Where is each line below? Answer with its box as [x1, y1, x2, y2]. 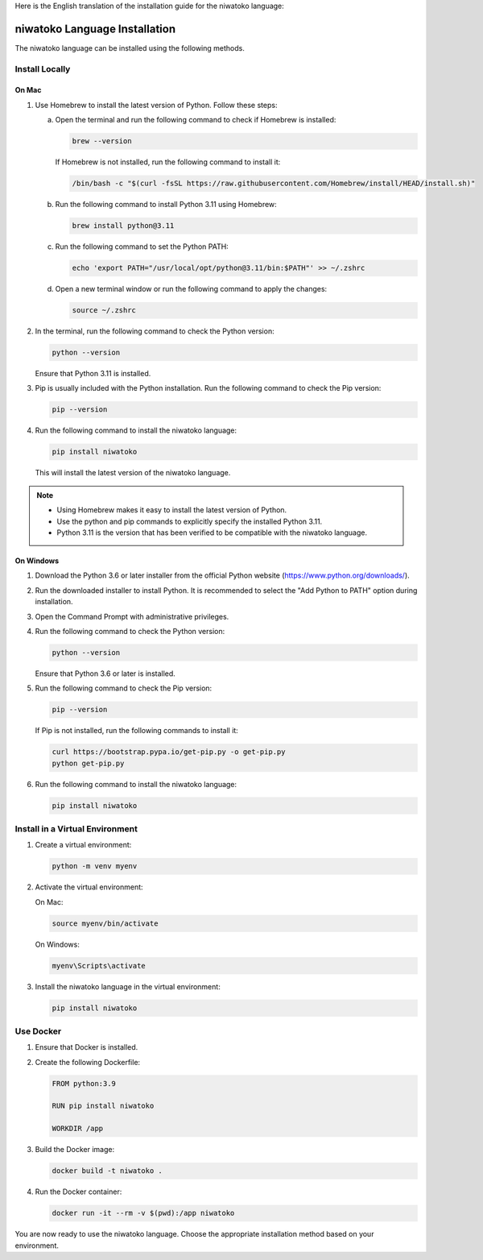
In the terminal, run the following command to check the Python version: [35, 326, 275, 336]
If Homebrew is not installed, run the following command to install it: [55, 157, 281, 167]
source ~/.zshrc [72, 306, 137, 315]
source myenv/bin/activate [52, 918, 159, 928]
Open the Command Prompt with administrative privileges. [35, 611, 229, 621]
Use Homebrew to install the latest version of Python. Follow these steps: [35, 100, 278, 110]
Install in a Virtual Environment [14, 823, 138, 834]
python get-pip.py [52, 758, 125, 768]
